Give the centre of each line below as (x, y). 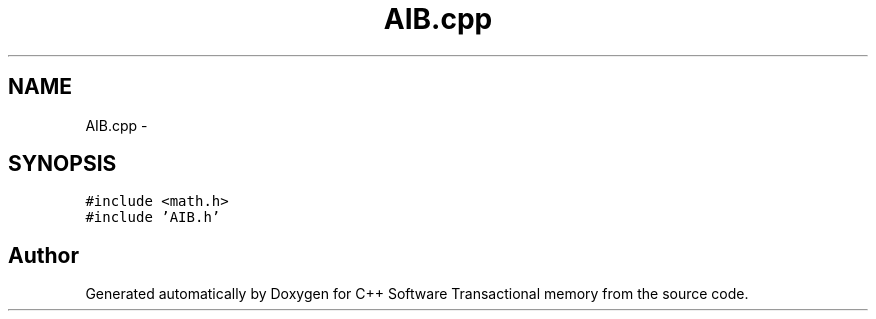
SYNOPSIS (62, 164)
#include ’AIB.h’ (153, 217)
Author (43, 255)
